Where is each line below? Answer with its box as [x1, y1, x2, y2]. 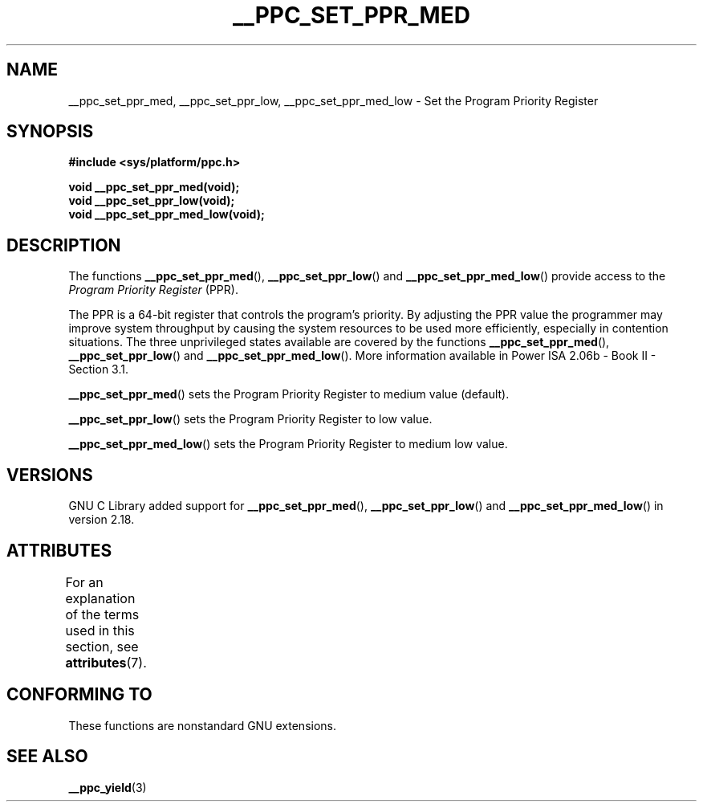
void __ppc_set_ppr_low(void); [68, 194, 235, 208]
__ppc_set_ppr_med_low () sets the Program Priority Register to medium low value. [68, 437, 508, 451]
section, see [65, 638, 139, 655]
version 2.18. [68, 512, 135, 527]
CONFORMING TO [6, 684, 152, 705]
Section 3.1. [68, 362, 128, 377]
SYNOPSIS [6, 121, 94, 142]
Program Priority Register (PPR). [68, 283, 238, 297]
